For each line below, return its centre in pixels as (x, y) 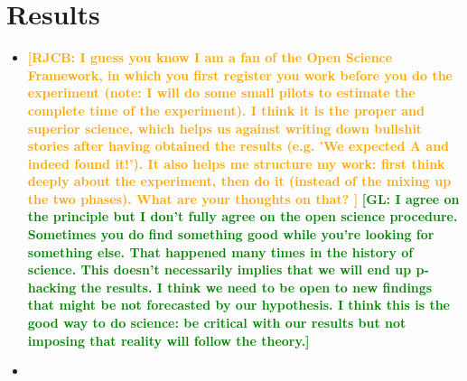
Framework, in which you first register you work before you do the (240, 74)
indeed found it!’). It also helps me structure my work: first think (236, 163)
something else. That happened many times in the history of (220, 251)
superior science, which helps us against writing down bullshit (225, 128)
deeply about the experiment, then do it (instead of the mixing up (239, 181)
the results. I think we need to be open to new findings (257, 287)
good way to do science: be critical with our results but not (217, 323)
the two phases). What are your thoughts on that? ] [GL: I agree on (243, 198)
